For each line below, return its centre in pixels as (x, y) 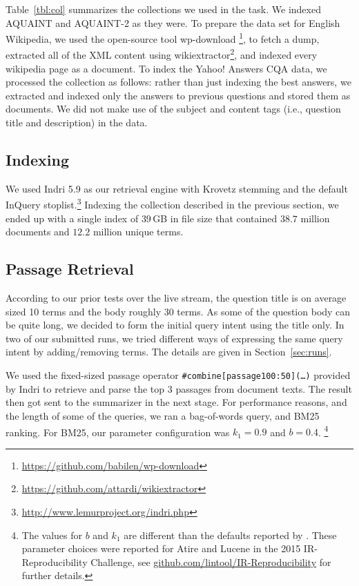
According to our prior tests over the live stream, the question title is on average (176, 298)
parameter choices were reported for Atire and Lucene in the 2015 (161, 548)
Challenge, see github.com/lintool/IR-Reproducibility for (211, 561)
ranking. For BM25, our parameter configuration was (118, 432)
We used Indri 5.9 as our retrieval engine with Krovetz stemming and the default (177, 188)
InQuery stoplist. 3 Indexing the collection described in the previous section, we (172, 204)
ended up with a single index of (72, 218)
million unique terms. (138, 232)
